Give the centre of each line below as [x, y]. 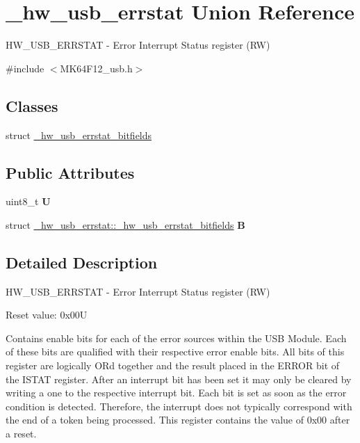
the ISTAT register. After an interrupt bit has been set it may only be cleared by [179, 379]
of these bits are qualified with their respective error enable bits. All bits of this [175, 352]
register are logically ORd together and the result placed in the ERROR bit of [173, 365]
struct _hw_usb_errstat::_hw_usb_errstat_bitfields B [125, 224]
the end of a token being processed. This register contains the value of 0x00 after [178, 420]
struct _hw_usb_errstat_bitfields [79, 135]
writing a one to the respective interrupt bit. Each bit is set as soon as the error [176, 393]
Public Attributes [70, 172]
